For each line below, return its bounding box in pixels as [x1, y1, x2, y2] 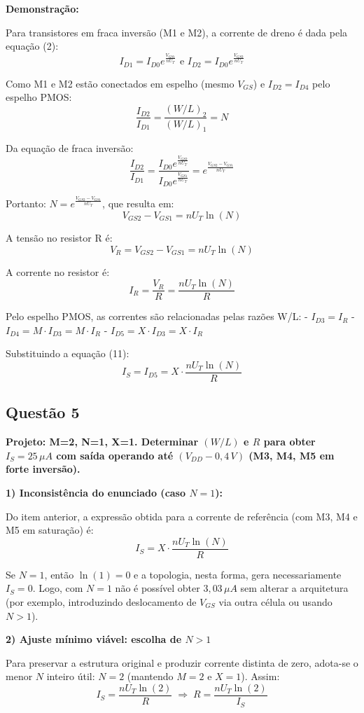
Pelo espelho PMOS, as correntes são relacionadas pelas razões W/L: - [6, 309, 308, 324]
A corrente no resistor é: [6, 264, 110, 279]
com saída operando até [56, 448, 174, 462]
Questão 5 [6, 401, 80, 423]
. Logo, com [32, 581, 83, 595]
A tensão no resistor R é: [6, 230, 113, 244]
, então [44, 567, 74, 581]
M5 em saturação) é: [6, 522, 94, 537]
